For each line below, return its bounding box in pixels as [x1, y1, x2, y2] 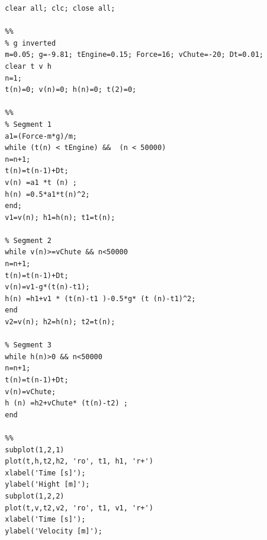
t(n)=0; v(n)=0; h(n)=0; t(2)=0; [5, 85, 137, 94]
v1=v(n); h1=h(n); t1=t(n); [5, 213, 115, 222]
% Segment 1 [5, 120, 52, 129]
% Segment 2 [5, 236, 52, 245]
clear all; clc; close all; [5, 4, 115, 12]
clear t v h [5, 62, 52, 71]
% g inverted [5, 39, 56, 47]
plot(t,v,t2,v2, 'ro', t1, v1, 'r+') [5, 503, 153, 512]
